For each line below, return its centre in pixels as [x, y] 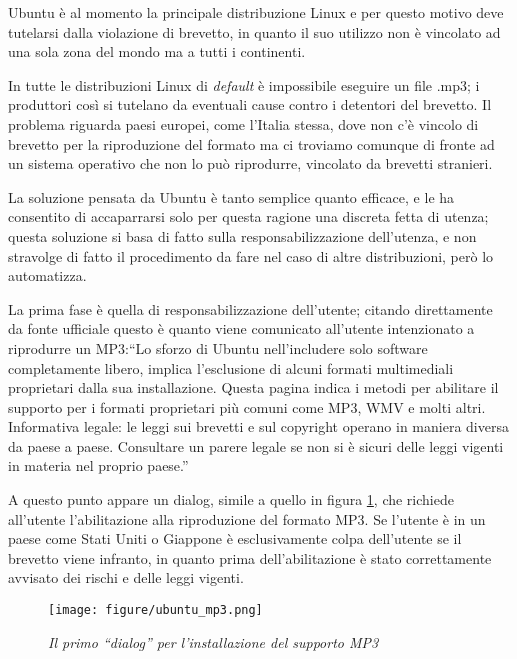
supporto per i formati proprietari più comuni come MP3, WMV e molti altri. [247, 406]
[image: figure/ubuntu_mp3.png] [155, 610]
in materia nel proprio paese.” [98, 465]
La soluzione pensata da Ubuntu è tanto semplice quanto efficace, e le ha [231, 196]
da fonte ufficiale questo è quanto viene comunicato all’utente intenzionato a [241, 328]
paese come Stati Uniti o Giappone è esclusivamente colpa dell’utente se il [235, 538]
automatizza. [47, 275]
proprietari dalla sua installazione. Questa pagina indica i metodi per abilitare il [253, 387]
